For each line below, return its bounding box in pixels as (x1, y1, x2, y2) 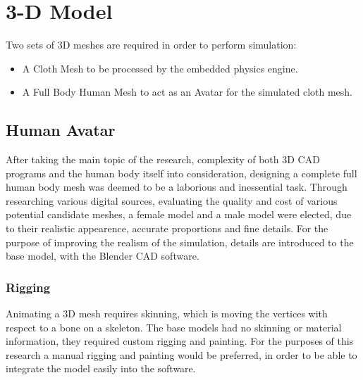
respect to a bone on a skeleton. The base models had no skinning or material (6, 319, 342, 334)
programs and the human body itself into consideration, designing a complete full (6, 165, 357, 180)
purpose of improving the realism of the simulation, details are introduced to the (6, 234, 354, 249)
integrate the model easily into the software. (6, 361, 196, 376)
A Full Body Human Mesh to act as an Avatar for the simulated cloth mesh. (22, 84, 352, 99)
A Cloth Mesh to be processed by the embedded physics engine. (22, 61, 298, 75)
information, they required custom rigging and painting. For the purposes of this (6, 334, 354, 348)
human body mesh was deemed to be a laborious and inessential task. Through (6, 179, 347, 194)
